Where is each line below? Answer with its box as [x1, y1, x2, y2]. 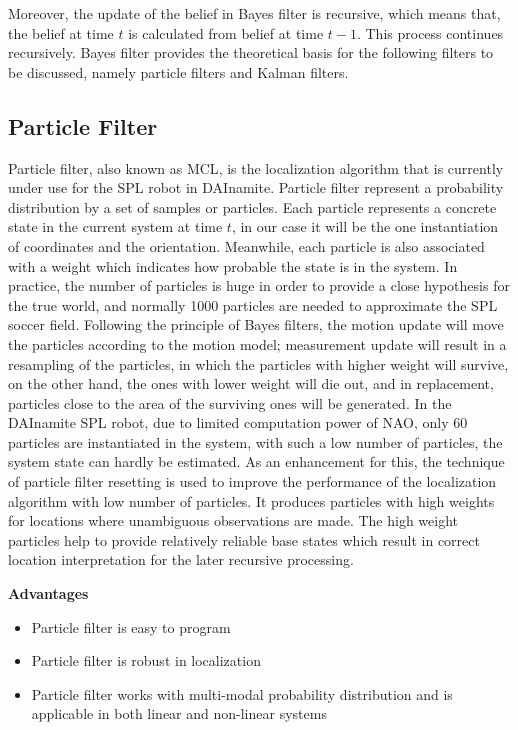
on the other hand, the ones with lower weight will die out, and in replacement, [8, 373, 494, 394]
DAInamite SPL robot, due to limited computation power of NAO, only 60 [8, 412, 468, 433]
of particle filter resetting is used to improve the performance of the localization [8, 471, 497, 492]
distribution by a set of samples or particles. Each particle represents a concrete [8, 196, 497, 217]
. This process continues [356, 22, 504, 43]
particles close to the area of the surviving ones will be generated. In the [8, 392, 452, 413]
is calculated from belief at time [128, 22, 324, 43]
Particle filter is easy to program [31, 616, 231, 637]
